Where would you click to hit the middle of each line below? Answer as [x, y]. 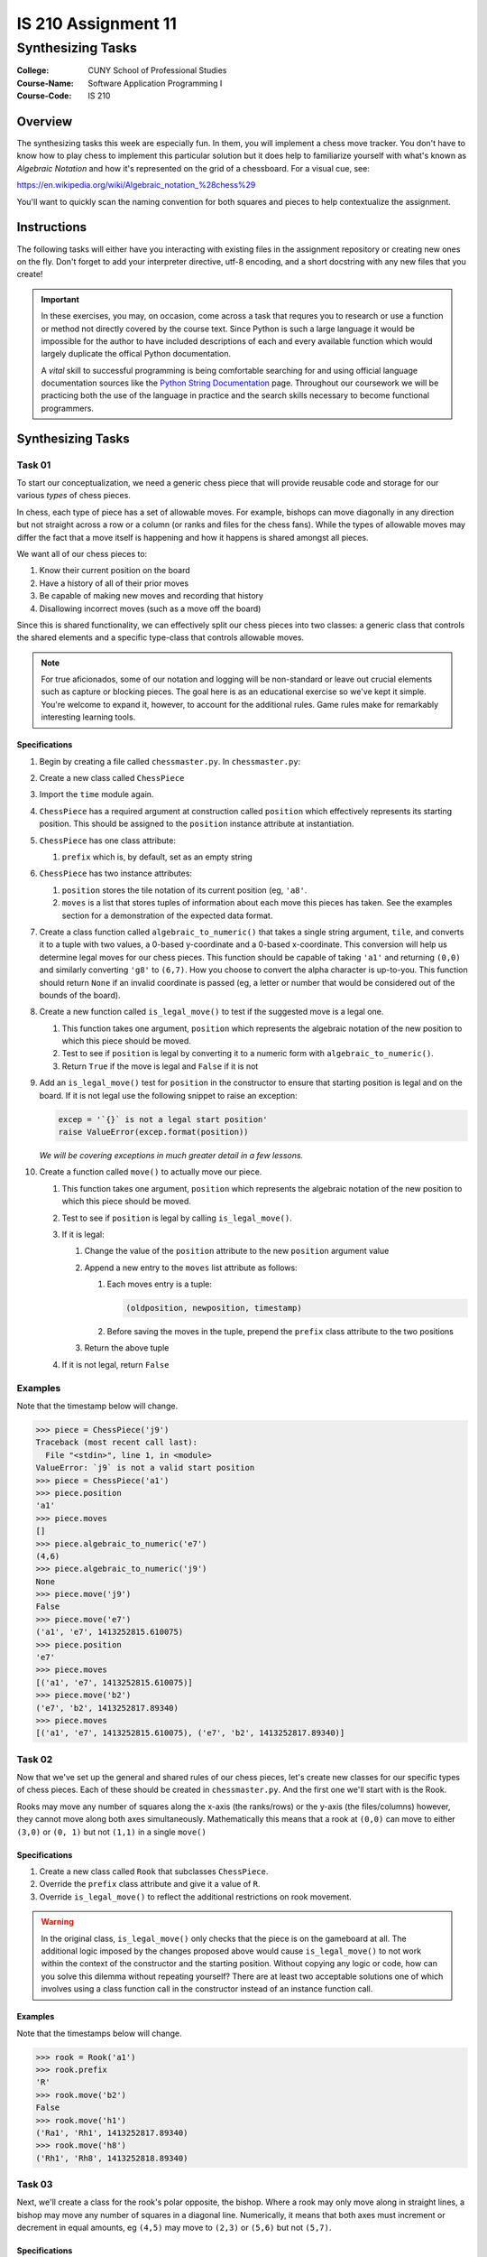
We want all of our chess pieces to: [82, 553]
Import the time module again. [96, 794]
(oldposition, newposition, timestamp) [214, 1308]
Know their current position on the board [115, 571]
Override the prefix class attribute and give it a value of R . [150, 1884]
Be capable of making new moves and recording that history [151, 596]
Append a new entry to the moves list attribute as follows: [191, 1268]
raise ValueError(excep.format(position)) [153, 1132]
